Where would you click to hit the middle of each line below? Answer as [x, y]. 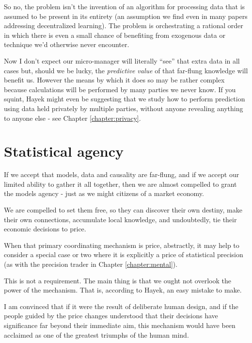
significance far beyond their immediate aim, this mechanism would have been [120, 325]
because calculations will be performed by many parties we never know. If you [120, 89]
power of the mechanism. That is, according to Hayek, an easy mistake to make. [123, 290]
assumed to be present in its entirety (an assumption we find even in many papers [126, 16]
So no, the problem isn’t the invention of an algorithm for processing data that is [125, 6]
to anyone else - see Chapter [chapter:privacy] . [72, 118]
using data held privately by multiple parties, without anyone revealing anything [124, 108]
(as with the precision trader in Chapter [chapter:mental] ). [91, 264]
